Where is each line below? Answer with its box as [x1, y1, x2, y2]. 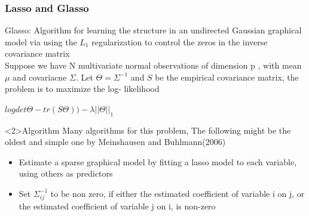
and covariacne [13, 70, 67, 83]
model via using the [5, 35, 77, 48]
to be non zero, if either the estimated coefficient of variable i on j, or [50, 187, 305, 199]
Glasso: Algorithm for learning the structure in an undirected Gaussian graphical [5, 24, 302, 36]
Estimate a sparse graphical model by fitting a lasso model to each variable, [19, 155, 297, 168]
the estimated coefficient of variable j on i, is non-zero [19, 199, 216, 212]
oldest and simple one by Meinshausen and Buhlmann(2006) [5, 135, 226, 148]
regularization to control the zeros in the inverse [91, 35, 268, 48]
